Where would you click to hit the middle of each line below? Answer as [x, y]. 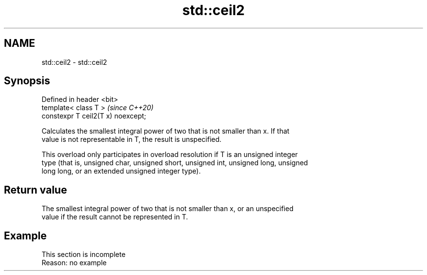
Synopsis [27, 81]
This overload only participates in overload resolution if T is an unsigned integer [170, 155]
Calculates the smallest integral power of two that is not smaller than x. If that [165, 131]
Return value [36, 190]
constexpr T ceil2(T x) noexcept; [94, 116]
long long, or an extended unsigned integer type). [121, 171]
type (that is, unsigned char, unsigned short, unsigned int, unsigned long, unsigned [175, 163]
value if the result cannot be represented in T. [115, 217]
